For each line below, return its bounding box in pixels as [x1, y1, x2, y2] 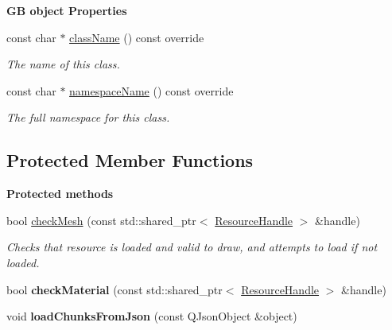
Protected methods [6, 185, 114, 202]
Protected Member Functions [6, 148, 254, 173]
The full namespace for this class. [6, 109, 170, 126]
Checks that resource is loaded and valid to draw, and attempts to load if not [6, 239, 378, 255]
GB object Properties [6, 2, 127, 18]
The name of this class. [6, 56, 120, 72]
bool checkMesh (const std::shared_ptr [6, 212, 196, 228]
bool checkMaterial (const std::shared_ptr [6, 281, 223, 297]
